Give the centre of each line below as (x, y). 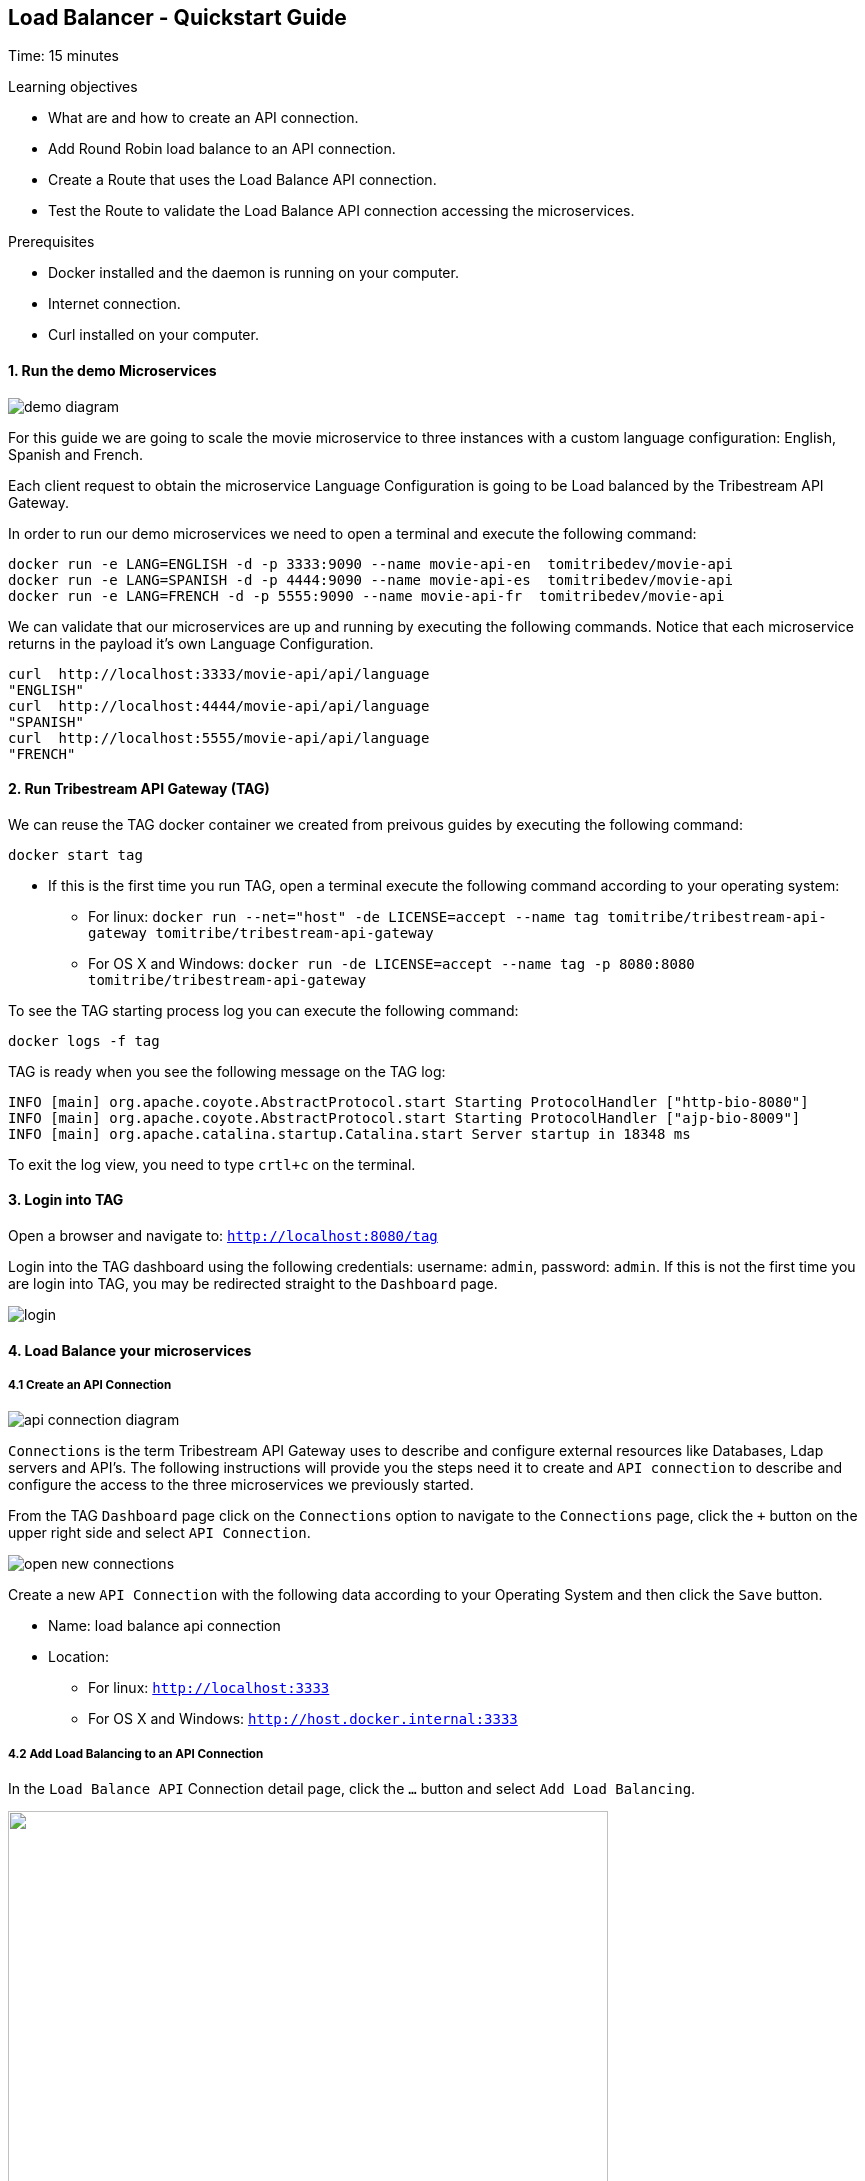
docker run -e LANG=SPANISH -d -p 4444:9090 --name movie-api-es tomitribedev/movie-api (370, 579)
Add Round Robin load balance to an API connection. (222, 149)
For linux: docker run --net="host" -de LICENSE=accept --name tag (343, 916)
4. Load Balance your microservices (130, 1350)
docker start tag (75, 854)
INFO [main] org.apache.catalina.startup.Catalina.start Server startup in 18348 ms (349, 1133)
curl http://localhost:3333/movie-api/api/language (219, 673)
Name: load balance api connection (164, 1626)
